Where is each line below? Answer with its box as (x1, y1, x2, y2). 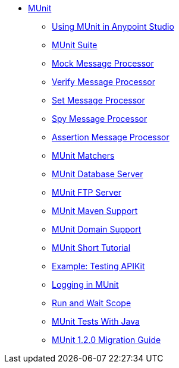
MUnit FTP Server (52, 187, 122, 197)
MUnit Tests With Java (52, 316, 140, 326)
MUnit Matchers (52, 150, 115, 161)
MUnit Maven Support (52, 206, 138, 216)
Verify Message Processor (52, 77, 156, 87)
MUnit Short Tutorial (52, 243, 131, 253)
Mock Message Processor (52, 58, 154, 68)
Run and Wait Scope (52, 298, 131, 308)
